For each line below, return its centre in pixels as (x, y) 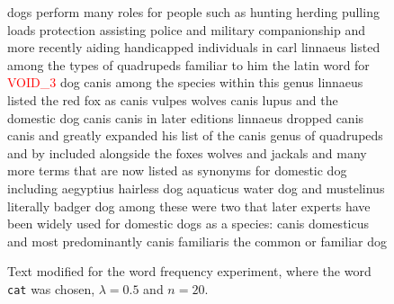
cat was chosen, (51, 288)
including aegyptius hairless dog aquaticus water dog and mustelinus (196, 188)
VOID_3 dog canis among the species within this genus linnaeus (185, 82)
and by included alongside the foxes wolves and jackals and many (187, 152)
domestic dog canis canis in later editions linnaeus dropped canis (186, 117)
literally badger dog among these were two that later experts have (189, 206)
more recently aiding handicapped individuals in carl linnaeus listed (194, 47)
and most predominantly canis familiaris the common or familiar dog (197, 241)
